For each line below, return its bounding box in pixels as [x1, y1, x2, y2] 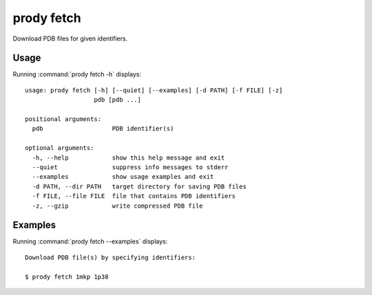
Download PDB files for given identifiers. [12, 34, 127, 43]
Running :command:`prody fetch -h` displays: [12, 70, 141, 78]
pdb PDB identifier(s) [32, 124, 174, 133]
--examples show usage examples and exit [32, 173, 214, 181]
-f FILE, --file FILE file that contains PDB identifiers [32, 193, 236, 200]
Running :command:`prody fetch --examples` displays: [12, 237, 168, 245]
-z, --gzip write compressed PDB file [32, 201, 203, 210]
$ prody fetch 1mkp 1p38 [25, 272, 109, 281]
